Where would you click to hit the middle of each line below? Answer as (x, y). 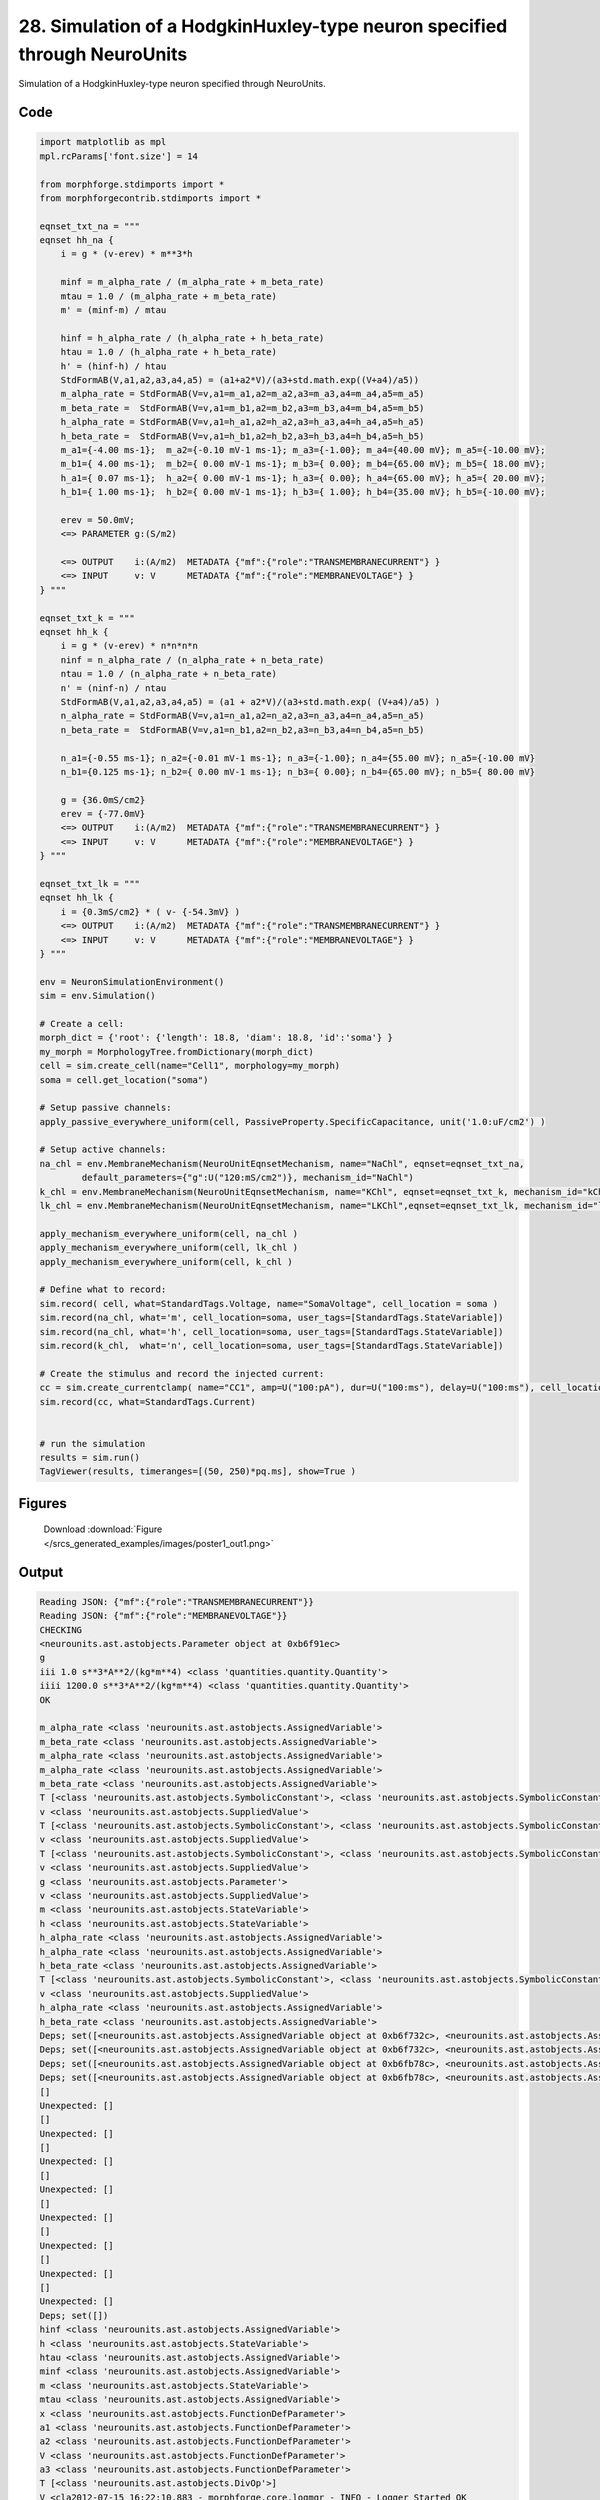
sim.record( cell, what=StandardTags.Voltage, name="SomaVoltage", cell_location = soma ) (269, 1303)
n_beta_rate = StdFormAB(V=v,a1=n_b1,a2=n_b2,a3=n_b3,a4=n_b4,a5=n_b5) (242, 729)
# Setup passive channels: (105, 1108)
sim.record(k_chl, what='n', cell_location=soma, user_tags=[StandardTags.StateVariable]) (271, 1345)
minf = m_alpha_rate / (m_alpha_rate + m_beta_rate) (192, 282)
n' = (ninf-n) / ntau (113, 688)
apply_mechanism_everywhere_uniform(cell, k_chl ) (166, 1261)
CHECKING (61, 1629)
